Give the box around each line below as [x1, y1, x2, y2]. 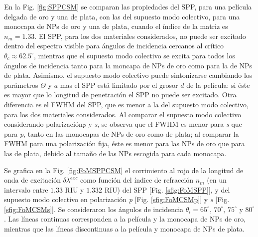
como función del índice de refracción [80, 175, 194, 185]
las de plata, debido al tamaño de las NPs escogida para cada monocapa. [4, 148, 227, 158]
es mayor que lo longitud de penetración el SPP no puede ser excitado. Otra [4, 89, 237, 100]
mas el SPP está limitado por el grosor [60, 79, 178, 90]
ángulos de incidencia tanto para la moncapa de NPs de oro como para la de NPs [4, 60, 253, 70]
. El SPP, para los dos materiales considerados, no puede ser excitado [34, 30, 246, 41]
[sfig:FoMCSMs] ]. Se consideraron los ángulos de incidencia [4, 204, 184, 214]
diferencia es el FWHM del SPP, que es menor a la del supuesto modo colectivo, [4, 99, 249, 109]
